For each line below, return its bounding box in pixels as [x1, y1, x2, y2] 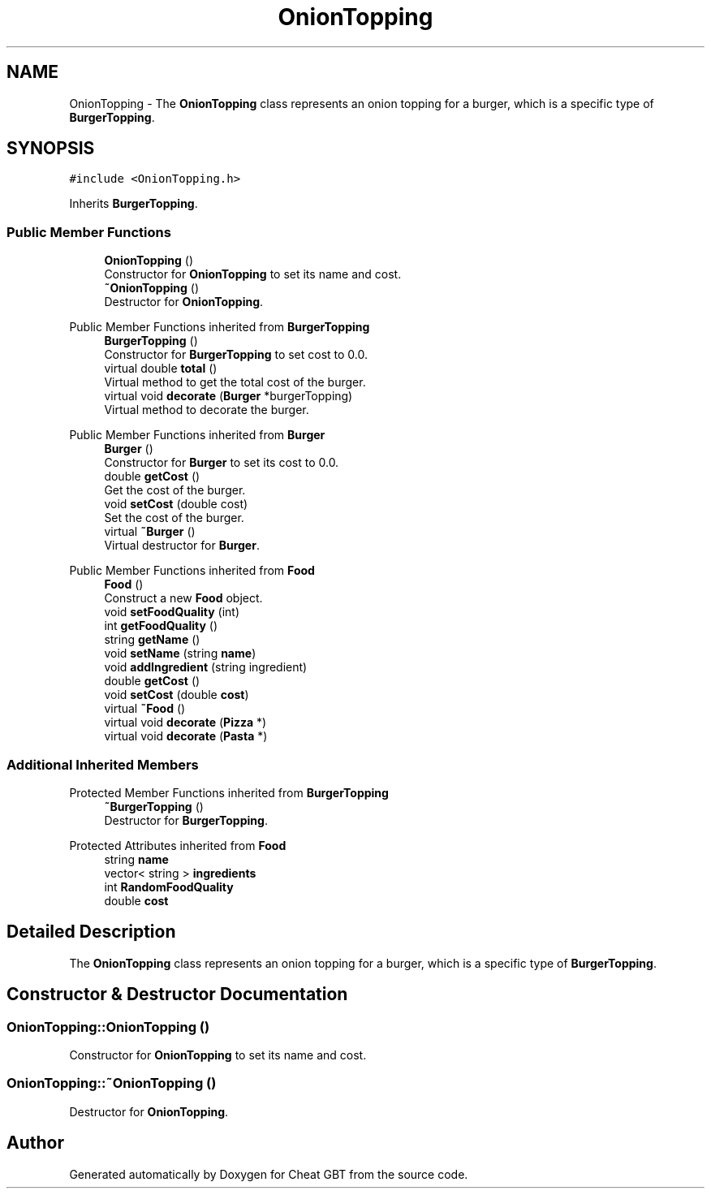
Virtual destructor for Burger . [104, 538, 260, 553]
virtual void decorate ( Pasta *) [104, 729, 268, 744]
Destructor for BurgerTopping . [104, 813, 268, 827]
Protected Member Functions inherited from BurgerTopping [69, 785, 389, 800]
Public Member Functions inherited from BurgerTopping [69, 320, 370, 334]
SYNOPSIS [6, 138, 95, 159]
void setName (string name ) [104, 646, 256, 661]
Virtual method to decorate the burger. [104, 403, 309, 417]
